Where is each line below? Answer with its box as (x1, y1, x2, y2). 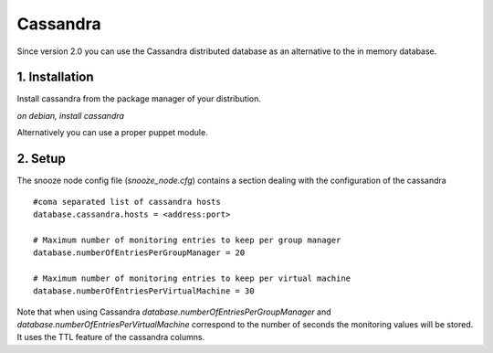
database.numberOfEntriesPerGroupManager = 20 (33, 248, 246, 258)
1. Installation (16, 70, 95, 85)
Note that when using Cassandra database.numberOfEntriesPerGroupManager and (16, 306, 332, 317)
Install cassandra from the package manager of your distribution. (16, 93, 262, 104)
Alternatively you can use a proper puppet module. (16, 127, 209, 138)
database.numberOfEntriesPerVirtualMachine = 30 (33, 286, 255, 296)
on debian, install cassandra (16, 110, 125, 121)
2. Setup (16, 151, 66, 166)
